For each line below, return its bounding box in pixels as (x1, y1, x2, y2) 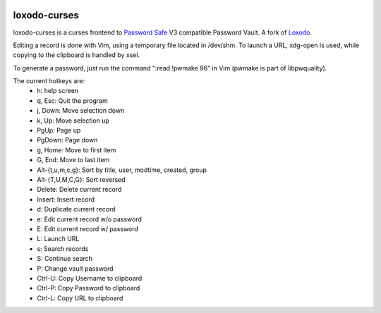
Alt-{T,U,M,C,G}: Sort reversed (37, 175, 126, 183)
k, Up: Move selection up (37, 116, 109, 125)
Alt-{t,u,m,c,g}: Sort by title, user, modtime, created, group (37, 166, 207, 174)
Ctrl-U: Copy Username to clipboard (37, 274, 143, 282)
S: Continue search (37, 254, 93, 263)
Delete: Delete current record (37, 185, 122, 194)
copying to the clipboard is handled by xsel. (13, 51, 140, 59)
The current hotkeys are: (13, 77, 85, 85)
